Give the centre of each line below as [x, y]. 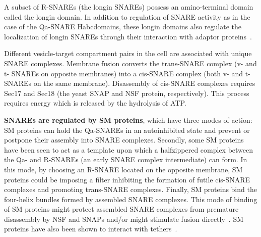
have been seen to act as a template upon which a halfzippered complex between [129, 149]
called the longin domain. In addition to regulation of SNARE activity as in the [127, 16]
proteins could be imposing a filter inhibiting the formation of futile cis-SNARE [127, 179]
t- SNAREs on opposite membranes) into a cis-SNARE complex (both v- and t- [127, 73]
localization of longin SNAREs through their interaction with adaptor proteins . [128, 36]
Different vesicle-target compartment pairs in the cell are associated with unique [128, 53]
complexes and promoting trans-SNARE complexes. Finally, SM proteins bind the [130, 189]
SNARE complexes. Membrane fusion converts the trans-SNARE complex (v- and [130, 63]
